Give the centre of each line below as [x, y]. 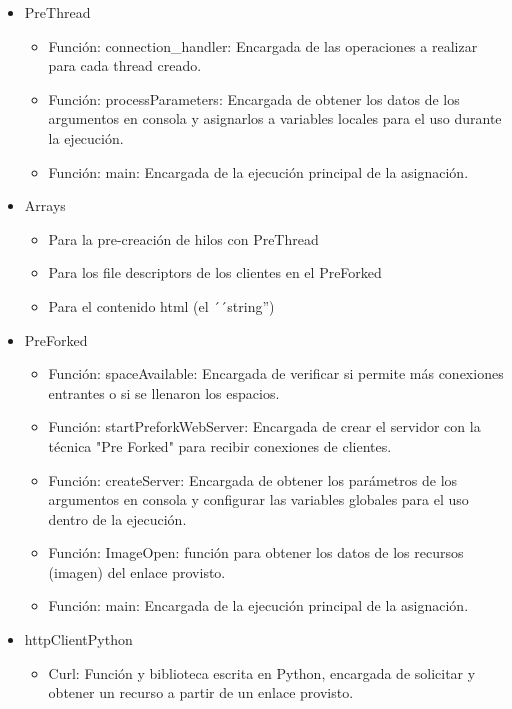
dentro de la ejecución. [117, 518]
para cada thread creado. [125, 65]
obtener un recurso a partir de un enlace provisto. [201, 692]
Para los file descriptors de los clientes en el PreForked [215, 272]
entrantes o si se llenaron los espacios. [164, 392]
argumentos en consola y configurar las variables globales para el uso [258, 499]
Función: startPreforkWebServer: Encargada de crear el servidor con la [264, 426]
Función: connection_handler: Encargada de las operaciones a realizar [263, 45]
